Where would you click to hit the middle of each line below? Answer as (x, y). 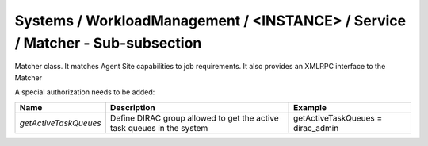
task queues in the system (159, 128)
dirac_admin (316, 128)
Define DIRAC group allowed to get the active (194, 117)
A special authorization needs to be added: (85, 92)
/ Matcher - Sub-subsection (108, 43)
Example (310, 107)
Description (133, 107)
